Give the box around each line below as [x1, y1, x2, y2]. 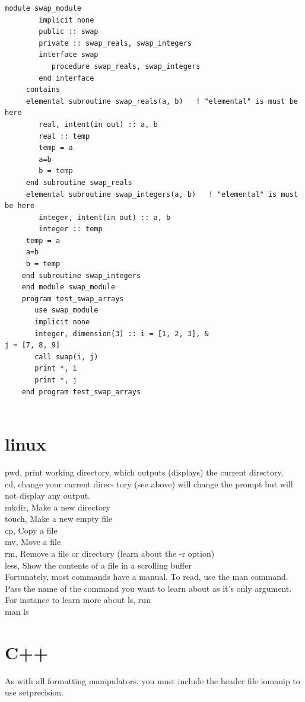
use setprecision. [5, 686, 64, 698]
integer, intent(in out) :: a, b [39, 213, 171, 222]
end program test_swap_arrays [21, 387, 141, 396]
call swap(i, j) [34, 352, 99, 361]
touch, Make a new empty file [5, 512, 113, 525]
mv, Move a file [5, 535, 61, 548]
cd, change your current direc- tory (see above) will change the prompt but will [5, 477, 293, 490]
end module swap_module [21, 283, 116, 292]
